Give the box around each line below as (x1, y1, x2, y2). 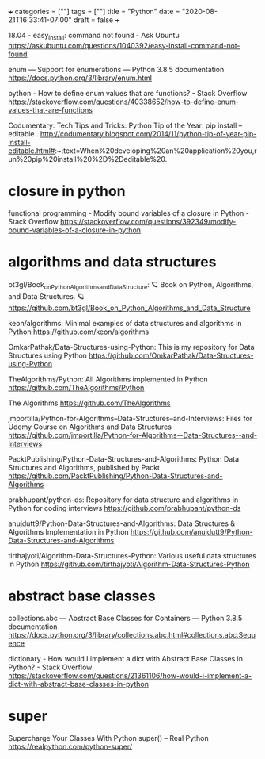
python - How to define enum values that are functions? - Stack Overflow (8, 88, 248, 98)
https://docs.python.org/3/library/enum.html (8, 73, 153, 82)
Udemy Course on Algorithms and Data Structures (8, 422, 172, 431)
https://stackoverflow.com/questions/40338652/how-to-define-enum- (8, 97, 240, 106)
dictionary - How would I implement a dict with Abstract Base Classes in (8, 654, 244, 663)
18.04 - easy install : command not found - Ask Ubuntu (8, 31, 180, 42)
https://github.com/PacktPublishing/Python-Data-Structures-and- (8, 471, 223, 481)
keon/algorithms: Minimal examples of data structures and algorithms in (8, 318, 243, 328)
